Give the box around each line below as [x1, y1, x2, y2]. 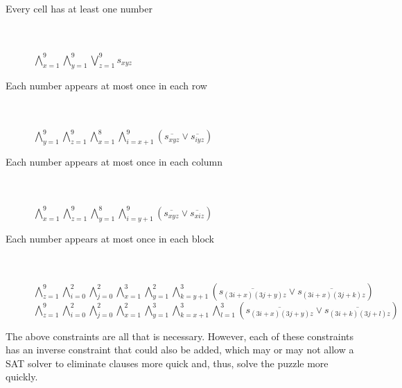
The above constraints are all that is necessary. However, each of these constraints [6, 328, 354, 343]
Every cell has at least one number [6, 1, 152, 15]
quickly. [6, 369, 38, 384]
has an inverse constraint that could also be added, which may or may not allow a [6, 342, 354, 357]
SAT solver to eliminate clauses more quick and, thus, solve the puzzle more [6, 355, 329, 370]
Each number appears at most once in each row [6, 78, 207, 92]
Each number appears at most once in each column [6, 155, 223, 169]
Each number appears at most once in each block [6, 231, 215, 245]
